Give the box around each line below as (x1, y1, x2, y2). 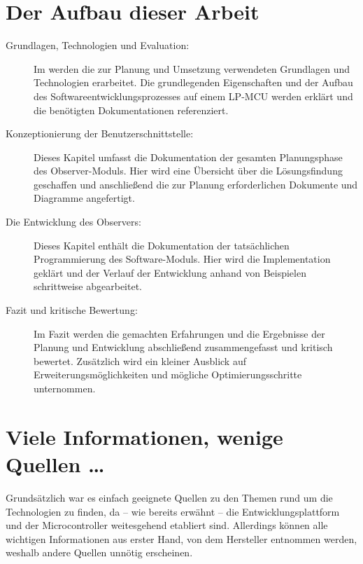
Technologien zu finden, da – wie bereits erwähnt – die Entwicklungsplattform (6, 504, 340, 518)
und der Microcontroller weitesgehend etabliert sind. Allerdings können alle (6, 518, 328, 532)
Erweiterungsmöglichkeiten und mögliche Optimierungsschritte (34, 367, 302, 382)
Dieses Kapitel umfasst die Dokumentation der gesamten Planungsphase (34, 149, 343, 164)
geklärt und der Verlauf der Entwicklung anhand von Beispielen (34, 265, 306, 280)
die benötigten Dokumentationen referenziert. (34, 102, 229, 117)
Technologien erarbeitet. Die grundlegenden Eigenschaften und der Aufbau (34, 75, 353, 90)
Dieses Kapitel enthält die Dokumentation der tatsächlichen (34, 238, 290, 252)
